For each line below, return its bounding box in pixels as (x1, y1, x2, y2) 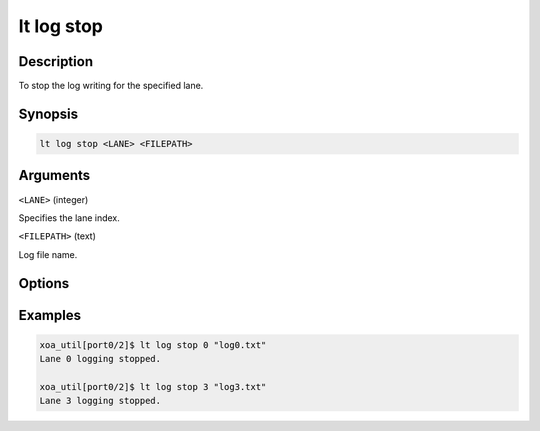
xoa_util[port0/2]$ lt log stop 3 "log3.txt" (39, 381, 267, 392)
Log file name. (18, 248, 78, 260)
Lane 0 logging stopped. (39, 353, 162, 365)
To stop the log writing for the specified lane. (18, 80, 204, 92)
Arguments (18, 167, 91, 184)
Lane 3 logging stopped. (39, 395, 162, 407)
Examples (18, 306, 82, 324)
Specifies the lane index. (18, 211, 120, 224)
